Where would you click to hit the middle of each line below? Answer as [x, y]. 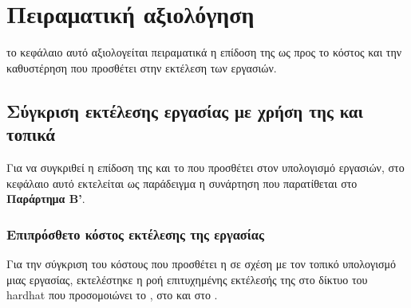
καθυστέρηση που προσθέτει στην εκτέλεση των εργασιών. [142, 67]
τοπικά [31, 134]
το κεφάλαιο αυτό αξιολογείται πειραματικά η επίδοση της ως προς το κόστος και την [204, 52]
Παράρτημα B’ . [46, 199]
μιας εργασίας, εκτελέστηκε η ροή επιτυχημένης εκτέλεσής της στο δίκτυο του [187, 279]
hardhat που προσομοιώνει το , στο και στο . [112, 295]
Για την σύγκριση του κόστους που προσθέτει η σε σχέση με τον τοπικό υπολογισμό [202, 263]
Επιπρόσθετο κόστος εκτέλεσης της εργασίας [135, 234]
